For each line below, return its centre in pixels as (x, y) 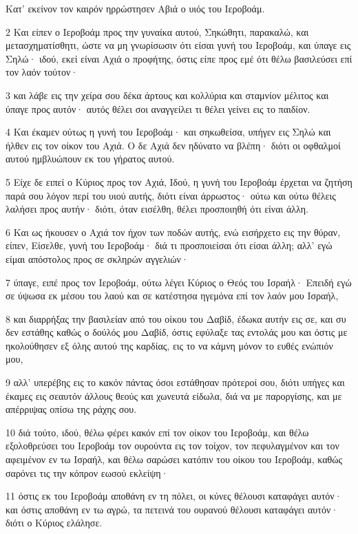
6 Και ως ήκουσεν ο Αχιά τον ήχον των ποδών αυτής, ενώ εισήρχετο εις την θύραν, (173, 232)
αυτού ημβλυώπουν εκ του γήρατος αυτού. (90, 159)
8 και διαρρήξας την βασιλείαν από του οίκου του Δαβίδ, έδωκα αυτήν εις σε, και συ (176, 318)
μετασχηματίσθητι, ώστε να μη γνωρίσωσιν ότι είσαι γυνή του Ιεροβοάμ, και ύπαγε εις (178, 45)
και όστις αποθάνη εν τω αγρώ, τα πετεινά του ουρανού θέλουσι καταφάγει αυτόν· (172, 509)
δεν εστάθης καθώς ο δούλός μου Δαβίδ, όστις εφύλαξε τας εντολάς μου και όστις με (177, 332)
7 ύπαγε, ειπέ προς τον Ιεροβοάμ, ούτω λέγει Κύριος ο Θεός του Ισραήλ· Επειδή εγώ (179, 282)
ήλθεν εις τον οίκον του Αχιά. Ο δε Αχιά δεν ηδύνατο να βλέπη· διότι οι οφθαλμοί (173, 145)
